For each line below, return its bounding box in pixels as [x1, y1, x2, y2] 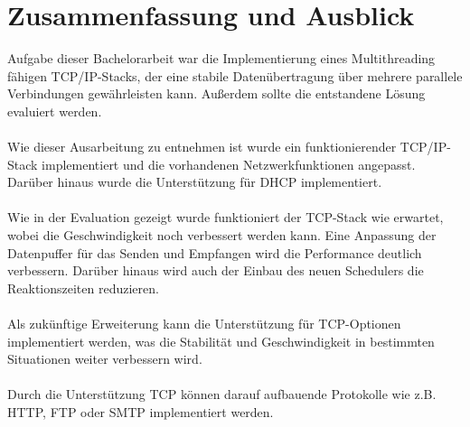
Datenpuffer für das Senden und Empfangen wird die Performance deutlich [7, 243, 422, 262]
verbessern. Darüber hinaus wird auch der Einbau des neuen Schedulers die [7, 261, 424, 280]
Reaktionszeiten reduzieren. [7, 278, 159, 297]
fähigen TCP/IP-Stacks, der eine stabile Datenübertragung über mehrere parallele [7, 66, 463, 85]
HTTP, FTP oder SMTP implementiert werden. [7, 403, 274, 421]
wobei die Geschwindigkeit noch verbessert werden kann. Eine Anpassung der [7, 226, 437, 245]
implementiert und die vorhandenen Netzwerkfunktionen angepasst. [42, 154, 416, 173]
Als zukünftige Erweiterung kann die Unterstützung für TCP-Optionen [7, 314, 401, 333]
